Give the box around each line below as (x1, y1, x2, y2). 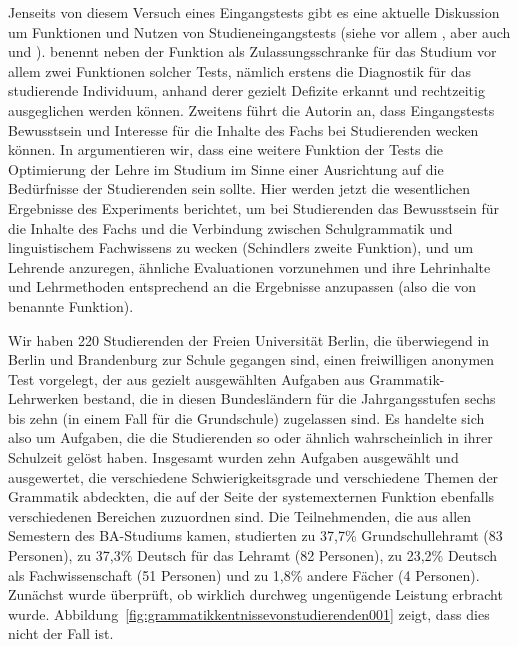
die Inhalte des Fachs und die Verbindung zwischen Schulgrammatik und (8, 217, 453, 238)
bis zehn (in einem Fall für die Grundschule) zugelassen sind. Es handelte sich (8, 407, 485, 428)
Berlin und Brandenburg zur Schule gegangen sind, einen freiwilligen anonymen (8, 349, 495, 370)
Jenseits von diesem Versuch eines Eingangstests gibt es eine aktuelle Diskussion (8, 2, 500, 22)
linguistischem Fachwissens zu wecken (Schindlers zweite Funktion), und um (8, 237, 474, 258)
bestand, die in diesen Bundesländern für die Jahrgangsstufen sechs (83, 388, 496, 409)
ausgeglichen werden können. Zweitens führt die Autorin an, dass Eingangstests (8, 99, 495, 120)
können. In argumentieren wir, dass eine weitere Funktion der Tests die (8, 139, 444, 160)
